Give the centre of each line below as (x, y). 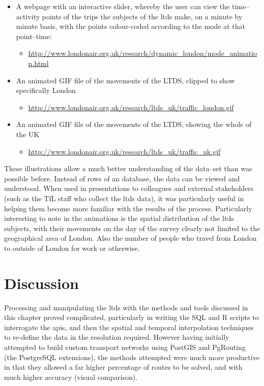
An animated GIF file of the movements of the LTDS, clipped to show (125, 80)
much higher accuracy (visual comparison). (71, 377)
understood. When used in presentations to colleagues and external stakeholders (129, 188)
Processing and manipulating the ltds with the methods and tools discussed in (126, 307)
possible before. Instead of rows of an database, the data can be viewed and (122, 178)
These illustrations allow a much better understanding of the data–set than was (128, 168)
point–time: (34, 36)
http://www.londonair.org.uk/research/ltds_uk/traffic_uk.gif (124, 151)
